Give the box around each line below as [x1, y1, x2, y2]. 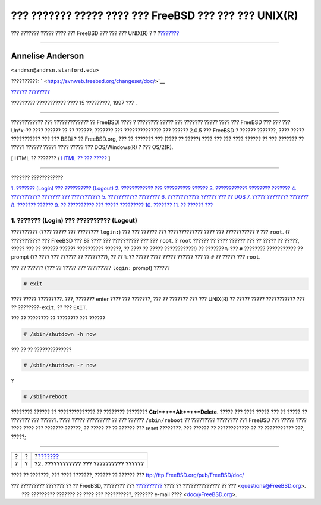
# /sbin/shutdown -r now [23, 362, 96, 369]
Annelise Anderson [11, 51, 84, 61]
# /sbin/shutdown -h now [23, 331, 96, 338]
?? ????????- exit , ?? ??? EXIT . [11, 304, 88, 311]
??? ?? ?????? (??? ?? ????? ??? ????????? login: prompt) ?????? [11, 264, 170, 271]
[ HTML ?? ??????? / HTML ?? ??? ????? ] [11, 154, 111, 161]
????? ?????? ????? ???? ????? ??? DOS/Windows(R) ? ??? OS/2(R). [11, 144, 174, 151]
